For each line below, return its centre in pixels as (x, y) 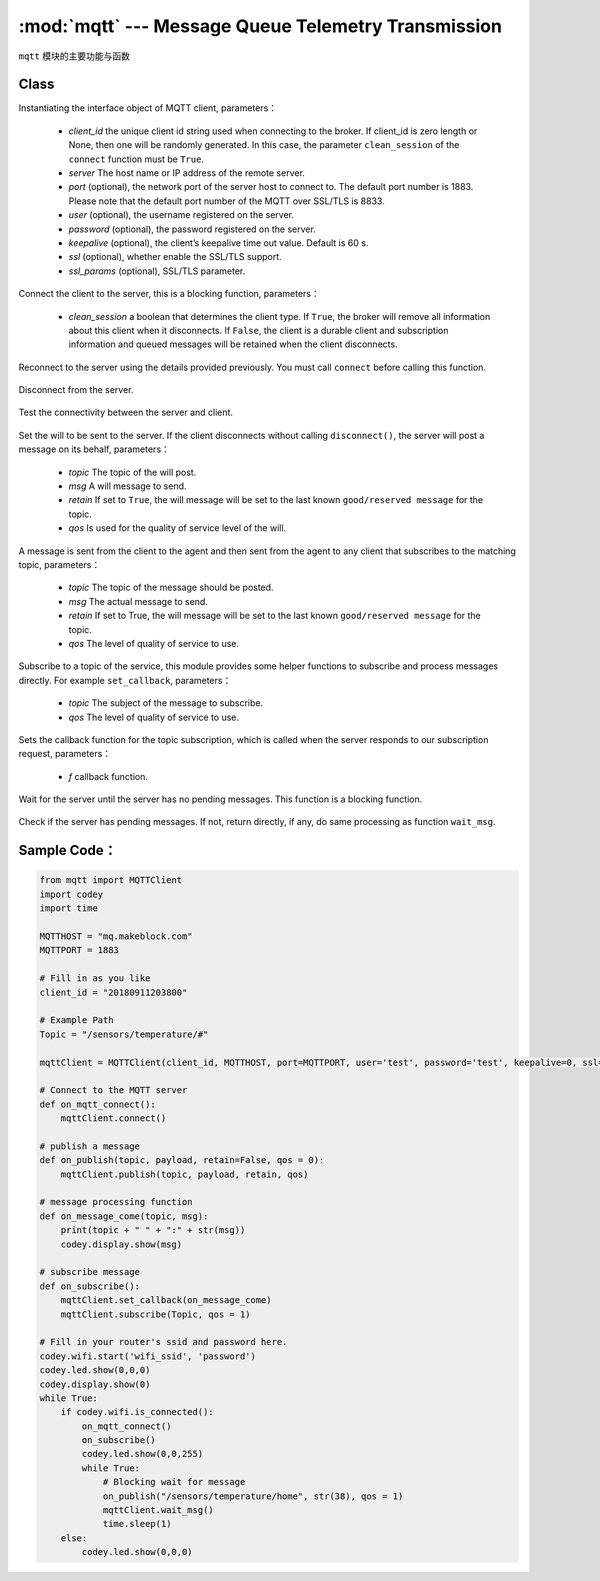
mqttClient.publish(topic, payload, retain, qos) (184, 1174)
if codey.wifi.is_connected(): (137, 1412)
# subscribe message (89, 1272)
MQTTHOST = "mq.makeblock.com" (116, 936)
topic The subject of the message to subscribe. (166, 703)
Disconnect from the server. (76, 390)
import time (69, 908)
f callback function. (108, 776)
